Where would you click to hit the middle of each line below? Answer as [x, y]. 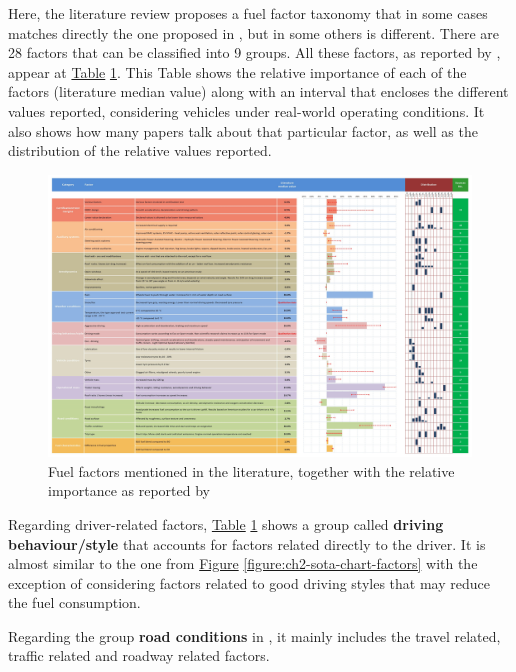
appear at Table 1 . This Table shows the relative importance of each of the [237, 71]
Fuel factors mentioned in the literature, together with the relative [251, 470]
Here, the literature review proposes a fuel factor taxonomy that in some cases [248, 13]
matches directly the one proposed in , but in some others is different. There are [253, 32]
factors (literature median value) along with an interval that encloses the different [258, 91]
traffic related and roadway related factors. [139, 655]
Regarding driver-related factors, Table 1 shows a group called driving [226, 523]
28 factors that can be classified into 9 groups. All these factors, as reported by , [254, 52]
